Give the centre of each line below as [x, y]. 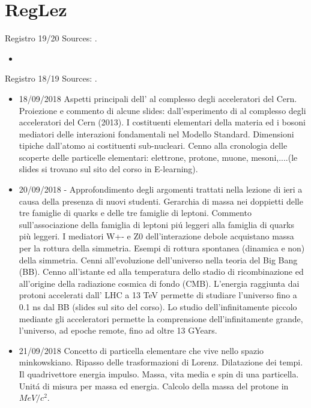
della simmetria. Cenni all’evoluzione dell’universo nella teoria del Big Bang [158, 259]
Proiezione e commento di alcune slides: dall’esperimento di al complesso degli [162, 110]
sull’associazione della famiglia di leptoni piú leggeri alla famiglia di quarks [156, 224]
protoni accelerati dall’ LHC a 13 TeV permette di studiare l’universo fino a [158, 295]
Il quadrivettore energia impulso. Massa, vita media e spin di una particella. [159, 373]
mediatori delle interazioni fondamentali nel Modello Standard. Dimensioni [156, 133]
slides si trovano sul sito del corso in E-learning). [108, 169]
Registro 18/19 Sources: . [51, 78]
